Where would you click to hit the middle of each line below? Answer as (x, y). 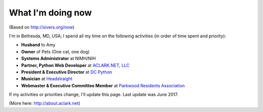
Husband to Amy (38, 45)
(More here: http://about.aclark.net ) (45, 103)
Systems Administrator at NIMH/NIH (58, 59)
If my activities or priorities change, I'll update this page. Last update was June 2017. (94, 95)
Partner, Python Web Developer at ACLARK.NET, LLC (75, 65)
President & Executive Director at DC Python (67, 72)
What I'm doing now (50, 13)
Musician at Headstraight (47, 79)
